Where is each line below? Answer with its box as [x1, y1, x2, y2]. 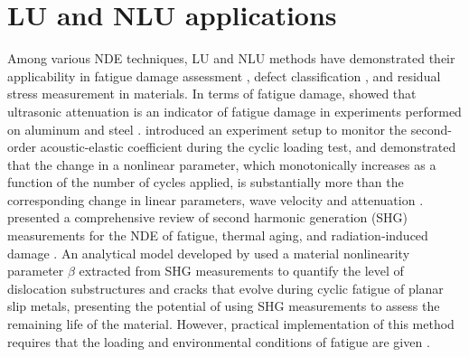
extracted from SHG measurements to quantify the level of [79, 261, 404, 280]
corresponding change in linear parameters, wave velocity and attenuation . [7, 190, 424, 209]
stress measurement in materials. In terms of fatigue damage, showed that [7, 84, 417, 103]
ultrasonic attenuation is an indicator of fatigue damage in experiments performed [7, 101, 462, 120]
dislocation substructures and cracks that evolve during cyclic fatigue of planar [7, 278, 444, 297]
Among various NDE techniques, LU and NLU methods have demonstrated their [7, 49, 455, 68]
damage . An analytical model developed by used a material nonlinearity [7, 243, 410, 262]
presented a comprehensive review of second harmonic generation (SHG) [7, 208, 408, 227]
